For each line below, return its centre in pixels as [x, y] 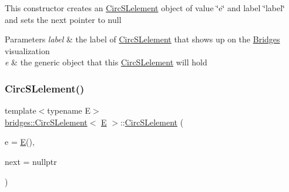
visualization [27, 50]
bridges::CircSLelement [46, 122]
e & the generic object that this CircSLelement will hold [106, 62]
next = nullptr [31, 161]
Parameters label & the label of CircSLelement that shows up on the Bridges [142, 39]
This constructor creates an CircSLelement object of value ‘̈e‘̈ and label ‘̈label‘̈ [145, 8]
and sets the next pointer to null [63, 19]
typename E [69, 110]
